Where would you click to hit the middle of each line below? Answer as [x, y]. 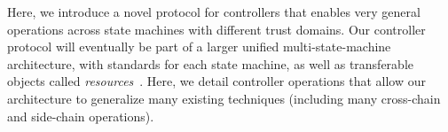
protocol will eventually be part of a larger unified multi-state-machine [199, 47]
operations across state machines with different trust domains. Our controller [216, 29]
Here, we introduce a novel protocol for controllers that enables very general [214, 12]
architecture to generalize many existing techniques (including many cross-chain [224, 98]
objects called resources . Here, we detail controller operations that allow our [216, 81]
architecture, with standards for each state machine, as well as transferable [210, 63]
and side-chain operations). [81, 116]
